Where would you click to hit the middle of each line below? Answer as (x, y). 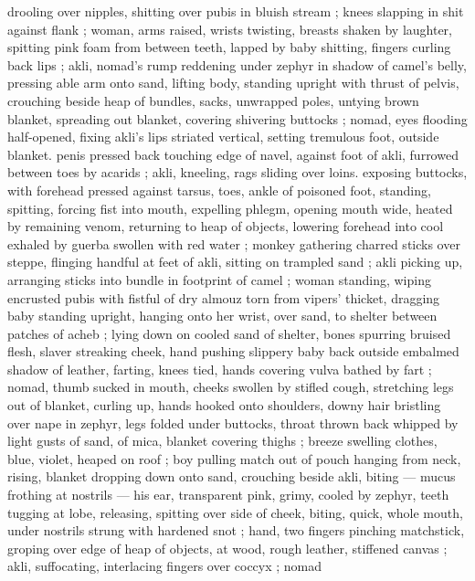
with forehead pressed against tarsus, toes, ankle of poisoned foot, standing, (219, 190)
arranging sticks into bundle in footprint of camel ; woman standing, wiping (219, 279)
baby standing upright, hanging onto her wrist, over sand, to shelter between (222, 316)
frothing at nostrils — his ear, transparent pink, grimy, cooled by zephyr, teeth (228, 495)
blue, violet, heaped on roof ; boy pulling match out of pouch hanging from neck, (234, 458)
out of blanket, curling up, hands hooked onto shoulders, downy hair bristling (224, 405)
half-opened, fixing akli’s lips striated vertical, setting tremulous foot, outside (223, 137)
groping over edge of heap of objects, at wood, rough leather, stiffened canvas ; (227, 548)
